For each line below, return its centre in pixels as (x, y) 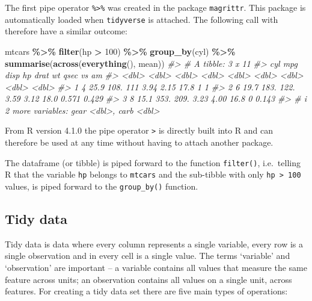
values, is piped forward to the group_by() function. (102, 186)
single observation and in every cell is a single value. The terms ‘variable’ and (148, 256)
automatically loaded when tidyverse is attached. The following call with (142, 19)
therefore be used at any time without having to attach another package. (139, 142)
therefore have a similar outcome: (66, 31)
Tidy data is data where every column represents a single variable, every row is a (154, 244)
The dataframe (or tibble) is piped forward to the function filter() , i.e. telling (153, 162)
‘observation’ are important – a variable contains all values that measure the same (156, 268)
